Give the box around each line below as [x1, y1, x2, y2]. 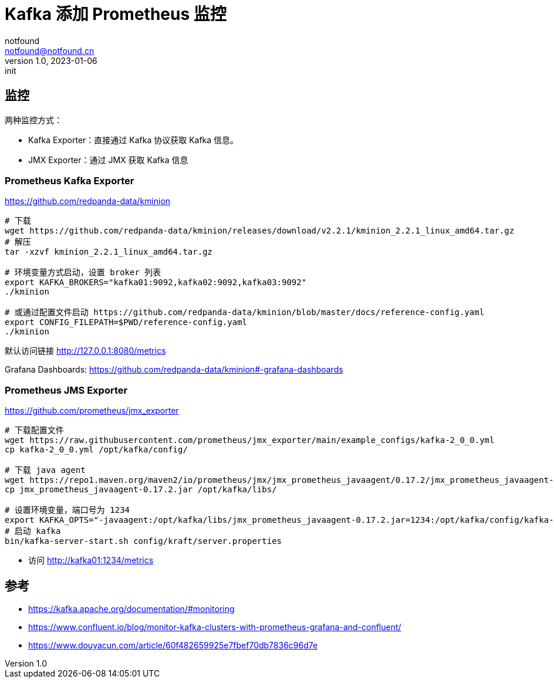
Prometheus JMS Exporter [5, 384, 128, 396]
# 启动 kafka [5, 526, 61, 536]
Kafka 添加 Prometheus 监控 [5, 4, 227, 24]
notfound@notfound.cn [5, 45, 94, 56]
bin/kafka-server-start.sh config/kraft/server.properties [5, 536, 282, 546]
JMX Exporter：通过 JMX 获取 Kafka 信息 [28, 154, 188, 165]
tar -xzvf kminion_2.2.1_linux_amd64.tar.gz [5, 247, 213, 257]
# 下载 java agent [5, 465, 86, 475]
